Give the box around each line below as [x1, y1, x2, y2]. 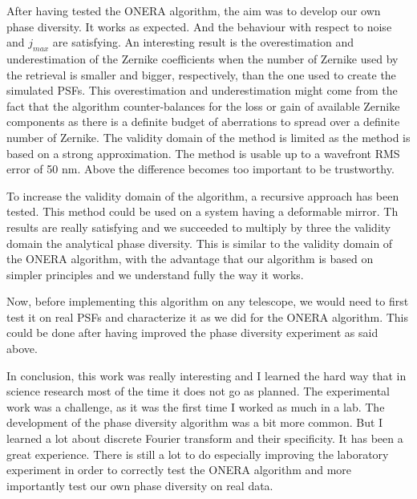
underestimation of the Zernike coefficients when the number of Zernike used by [6, 50, 399, 67]
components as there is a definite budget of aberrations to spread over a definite [6, 113, 400, 130]
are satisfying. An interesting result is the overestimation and [52, 34, 354, 51]
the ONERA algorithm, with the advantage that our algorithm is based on [6, 250, 374, 267]
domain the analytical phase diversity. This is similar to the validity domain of [6, 234, 393, 251]
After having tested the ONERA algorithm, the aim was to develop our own [6, 2, 381, 18]
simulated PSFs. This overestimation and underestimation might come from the [6, 82, 398, 99]
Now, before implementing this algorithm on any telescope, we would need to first [6, 293, 409, 310]
